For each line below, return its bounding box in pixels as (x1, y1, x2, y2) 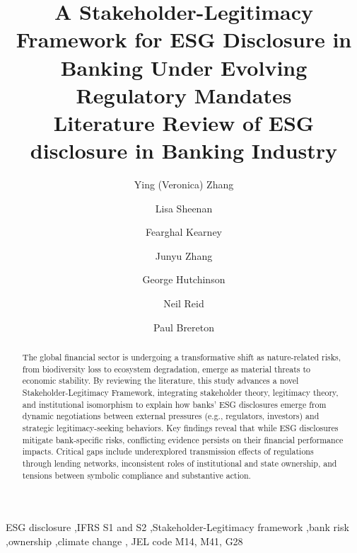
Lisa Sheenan (155, 200, 213, 215)
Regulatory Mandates (76, 80, 292, 109)
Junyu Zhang (155, 248, 213, 263)
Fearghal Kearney (145, 224, 222, 239)
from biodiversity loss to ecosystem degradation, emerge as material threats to (22, 363, 311, 375)
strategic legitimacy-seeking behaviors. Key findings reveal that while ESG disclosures (22, 421, 339, 433)
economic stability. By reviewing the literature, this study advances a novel (22, 375, 299, 387)
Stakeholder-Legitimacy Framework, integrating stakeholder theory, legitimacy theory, (22, 386, 339, 398)
